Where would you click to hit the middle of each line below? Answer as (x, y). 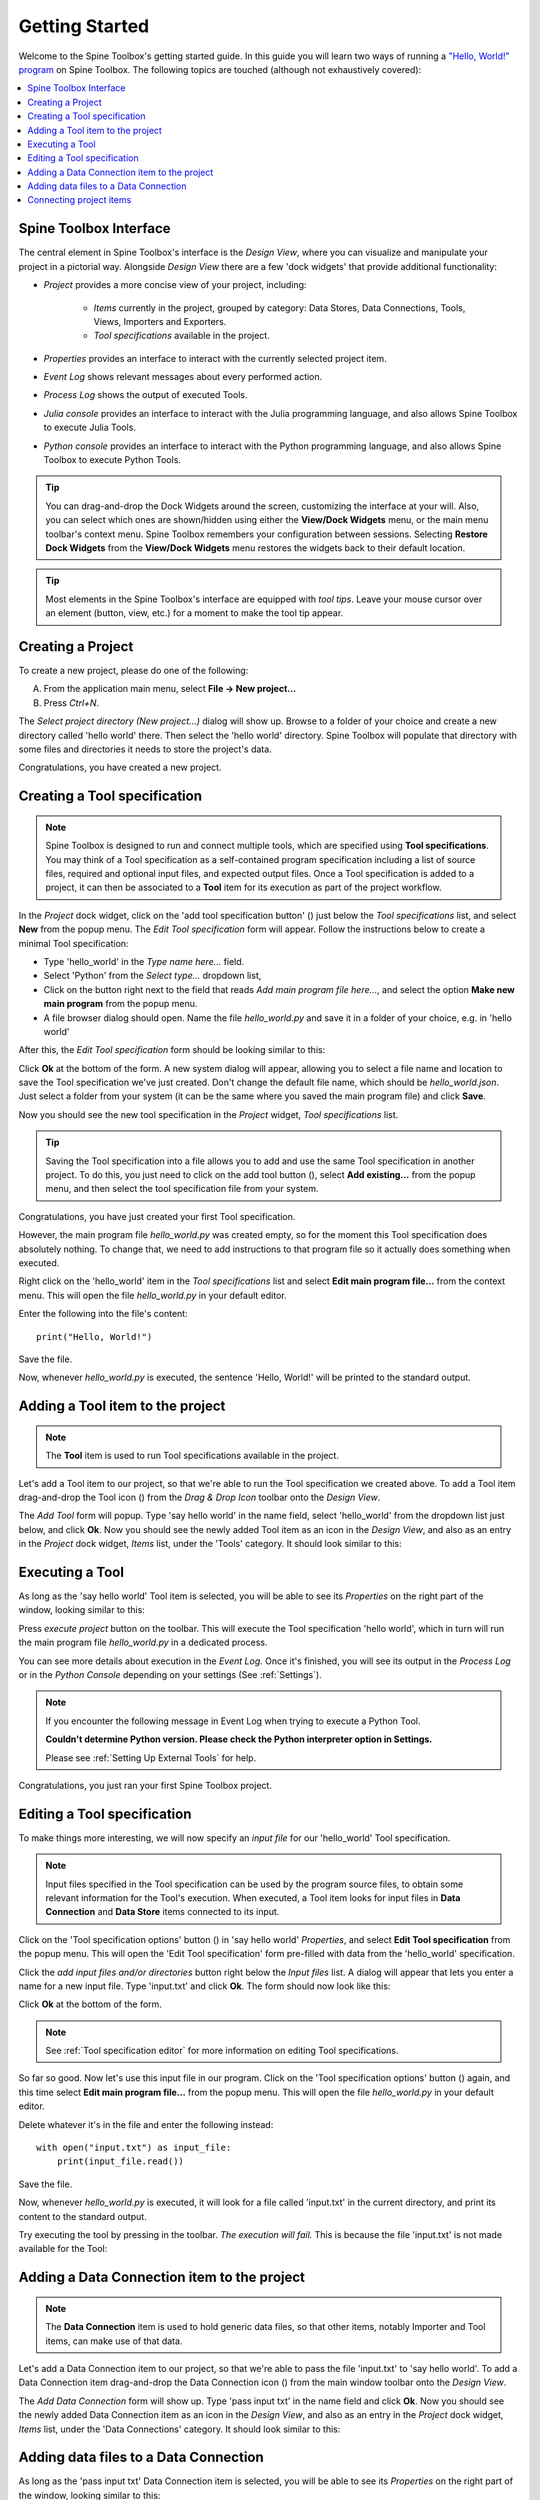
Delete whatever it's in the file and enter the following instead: (146, 2124)
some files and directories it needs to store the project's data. (145, 749)
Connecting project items (79, 200)
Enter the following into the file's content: (103, 1314)
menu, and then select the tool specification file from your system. (182, 1189)
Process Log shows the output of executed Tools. (145, 395)
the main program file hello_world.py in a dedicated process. (143, 1642)
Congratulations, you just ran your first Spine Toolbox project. (145, 1785)
